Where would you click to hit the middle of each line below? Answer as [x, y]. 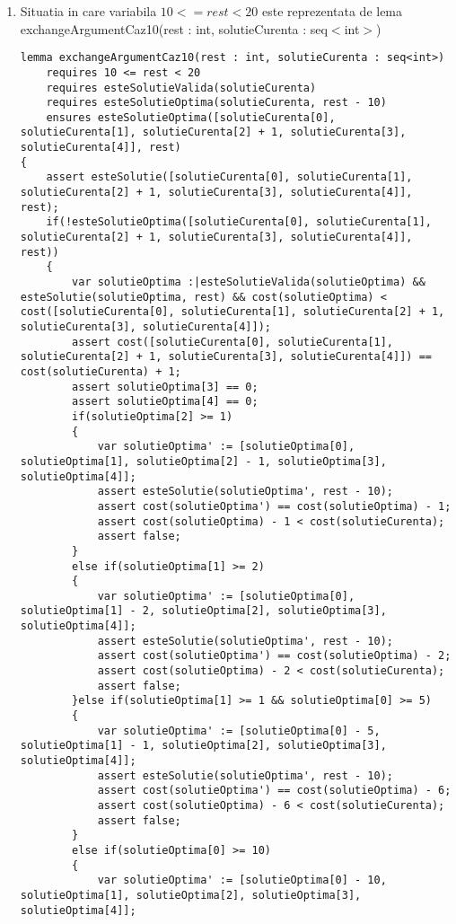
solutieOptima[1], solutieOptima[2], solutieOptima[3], [191, 895]
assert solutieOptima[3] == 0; [165, 387]
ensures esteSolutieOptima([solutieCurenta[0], [191, 117]
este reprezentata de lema [332, 11]
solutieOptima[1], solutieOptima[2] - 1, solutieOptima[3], [203, 461]
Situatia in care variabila [88, 11]
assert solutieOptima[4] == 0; [165, 402]
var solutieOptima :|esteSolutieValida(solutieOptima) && [249, 282]
